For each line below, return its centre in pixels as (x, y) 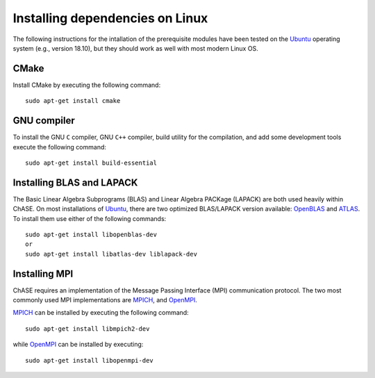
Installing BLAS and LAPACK (75, 182)
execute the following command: (60, 147)
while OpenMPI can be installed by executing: (78, 345)
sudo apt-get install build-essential (91, 163)
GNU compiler (44, 121)
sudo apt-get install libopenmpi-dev (90, 360)
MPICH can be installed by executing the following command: (101, 313)
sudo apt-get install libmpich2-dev (87, 329)
